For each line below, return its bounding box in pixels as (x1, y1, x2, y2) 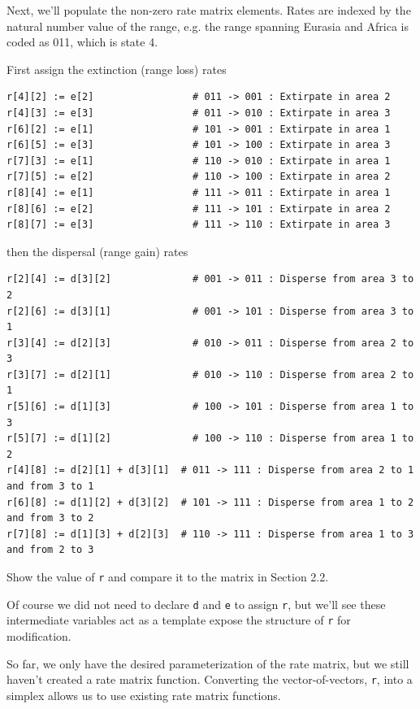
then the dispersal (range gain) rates (6, 242, 188, 259)
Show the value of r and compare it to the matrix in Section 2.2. (6, 568, 329, 585)
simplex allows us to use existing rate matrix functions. (6, 686, 281, 703)
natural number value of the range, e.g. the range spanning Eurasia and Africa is (6, 17, 409, 34)
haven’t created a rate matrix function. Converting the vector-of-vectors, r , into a (6, 671, 413, 688)
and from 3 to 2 (6, 512, 94, 524)
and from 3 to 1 (6, 481, 94, 493)
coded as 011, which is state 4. (6, 33, 158, 50)
